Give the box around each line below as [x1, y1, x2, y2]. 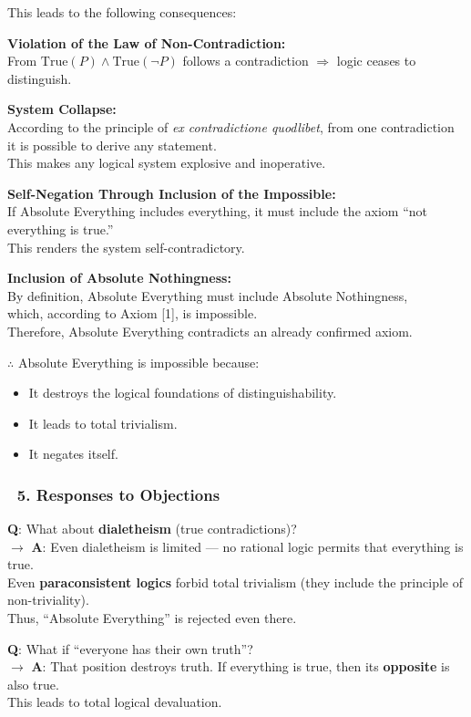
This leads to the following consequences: [7, 3, 237, 21]
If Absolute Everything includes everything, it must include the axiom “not [7, 202, 427, 221]
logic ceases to [336, 51, 416, 70]
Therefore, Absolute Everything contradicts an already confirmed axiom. [7, 321, 413, 340]
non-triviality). [7, 590, 89, 609]
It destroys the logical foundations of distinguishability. [28, 383, 337, 402]
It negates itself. [28, 444, 118, 463]
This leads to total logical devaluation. [7, 692, 222, 712]
